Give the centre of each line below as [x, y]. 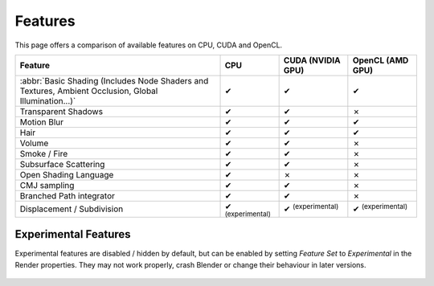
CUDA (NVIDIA [312, 60]
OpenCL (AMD [381, 60]
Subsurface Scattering [62, 164]
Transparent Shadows [61, 111]
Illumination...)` [48, 100]
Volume [34, 143]
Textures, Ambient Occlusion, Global [89, 91]
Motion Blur [42, 122]
